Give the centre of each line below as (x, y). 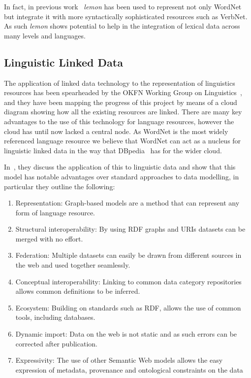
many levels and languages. (45, 35)
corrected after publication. (56, 343)
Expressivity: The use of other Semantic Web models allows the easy (119, 360)
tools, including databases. (55, 317)
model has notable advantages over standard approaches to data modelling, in (122, 176)
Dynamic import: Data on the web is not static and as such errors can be (126, 334)
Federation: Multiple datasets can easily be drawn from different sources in (128, 255)
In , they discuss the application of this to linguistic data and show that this (120, 167)
